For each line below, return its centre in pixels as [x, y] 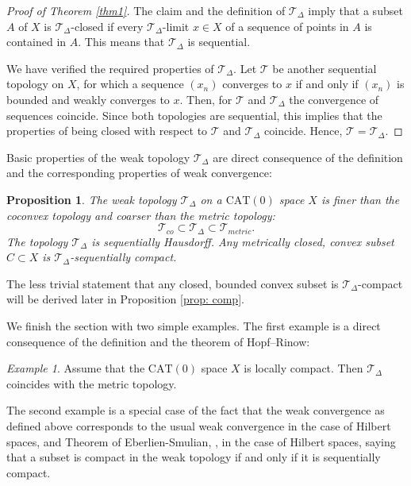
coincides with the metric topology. [92, 383]
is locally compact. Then [303, 368]
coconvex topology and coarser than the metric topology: [141, 215]
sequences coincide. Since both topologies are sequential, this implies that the [194, 115]
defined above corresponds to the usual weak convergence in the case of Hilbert [199, 425]
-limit [176, 26]
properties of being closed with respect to [107, 131]
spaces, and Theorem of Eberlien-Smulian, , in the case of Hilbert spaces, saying [201, 441]
